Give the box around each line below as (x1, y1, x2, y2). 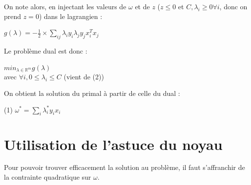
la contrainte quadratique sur (4, 172, 91, 182)
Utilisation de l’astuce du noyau (4, 134, 223, 154)
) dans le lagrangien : (39, 11, 103, 21)
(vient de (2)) (63, 72, 104, 82)
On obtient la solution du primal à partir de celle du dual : (4, 88, 180, 98)
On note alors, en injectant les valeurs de (4, 1, 126, 11)
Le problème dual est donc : (4, 45, 87, 55)
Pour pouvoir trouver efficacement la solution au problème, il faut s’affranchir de (4, 162, 245, 172)
